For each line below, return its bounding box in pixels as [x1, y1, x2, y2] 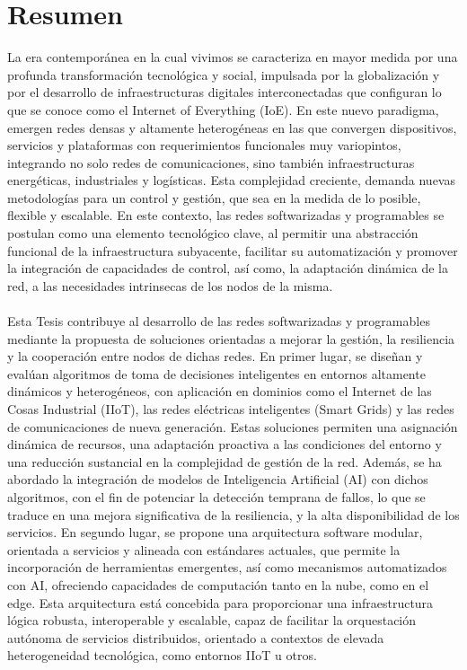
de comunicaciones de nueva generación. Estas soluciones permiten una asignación [7, 417, 458, 436]
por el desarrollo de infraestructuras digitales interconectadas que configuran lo [7, 83, 442, 101]
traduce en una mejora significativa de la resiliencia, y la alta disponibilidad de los [7, 505, 460, 524]
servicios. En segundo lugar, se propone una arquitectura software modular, [7, 523, 423, 542]
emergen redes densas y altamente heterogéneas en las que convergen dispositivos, [7, 118, 457, 137]
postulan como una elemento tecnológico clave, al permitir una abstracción [7, 224, 419, 242]
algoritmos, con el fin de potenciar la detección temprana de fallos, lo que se [7, 487, 426, 506]
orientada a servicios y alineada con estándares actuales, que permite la [7, 540, 401, 559]
